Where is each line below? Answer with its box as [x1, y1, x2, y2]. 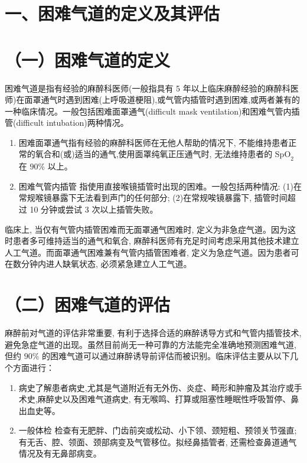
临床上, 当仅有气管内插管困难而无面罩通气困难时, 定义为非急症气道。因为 [5, 223, 288, 235]
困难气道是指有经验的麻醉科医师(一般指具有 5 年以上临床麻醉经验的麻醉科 [5, 81, 290, 94]
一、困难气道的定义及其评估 [5, 1, 220, 25]
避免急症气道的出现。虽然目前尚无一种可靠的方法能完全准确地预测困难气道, [5, 338, 296, 350]
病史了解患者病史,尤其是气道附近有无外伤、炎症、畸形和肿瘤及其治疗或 [18, 381, 294, 393]
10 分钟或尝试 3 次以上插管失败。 [30, 203, 158, 216]
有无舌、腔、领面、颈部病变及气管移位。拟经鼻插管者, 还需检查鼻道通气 [18, 435, 297, 448]
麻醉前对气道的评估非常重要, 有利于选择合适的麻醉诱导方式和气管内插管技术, [5, 327, 302, 339]
